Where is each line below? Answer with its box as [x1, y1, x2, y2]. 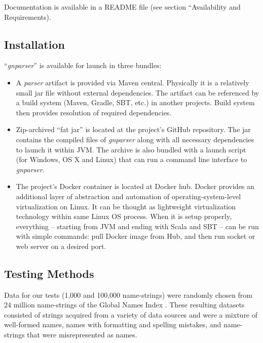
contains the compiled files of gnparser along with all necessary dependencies [16, 134, 254, 144]
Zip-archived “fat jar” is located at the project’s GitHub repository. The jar [16, 124, 251, 135]
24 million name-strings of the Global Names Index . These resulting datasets [4, 299, 245, 310]
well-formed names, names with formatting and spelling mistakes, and [4, 319, 221, 330]
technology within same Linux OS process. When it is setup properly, [16, 211, 232, 222]
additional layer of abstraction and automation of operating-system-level [16, 191, 241, 201]
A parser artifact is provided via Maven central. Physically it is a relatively [16, 77, 249, 87]
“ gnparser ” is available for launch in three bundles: [4, 60, 162, 71]
